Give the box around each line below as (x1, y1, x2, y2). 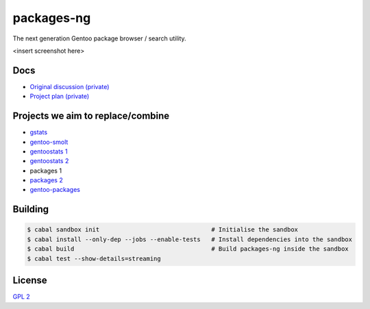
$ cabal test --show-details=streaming (27, 254, 161, 262)
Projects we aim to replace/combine (12, 110, 170, 122)
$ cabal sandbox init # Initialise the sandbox (27, 226, 298, 234)
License (12, 275, 47, 286)
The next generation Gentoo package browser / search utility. (12, 34, 186, 42)
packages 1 (29, 166, 62, 175)
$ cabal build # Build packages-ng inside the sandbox (27, 245, 349, 253)
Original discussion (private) (29, 82, 110, 90)
